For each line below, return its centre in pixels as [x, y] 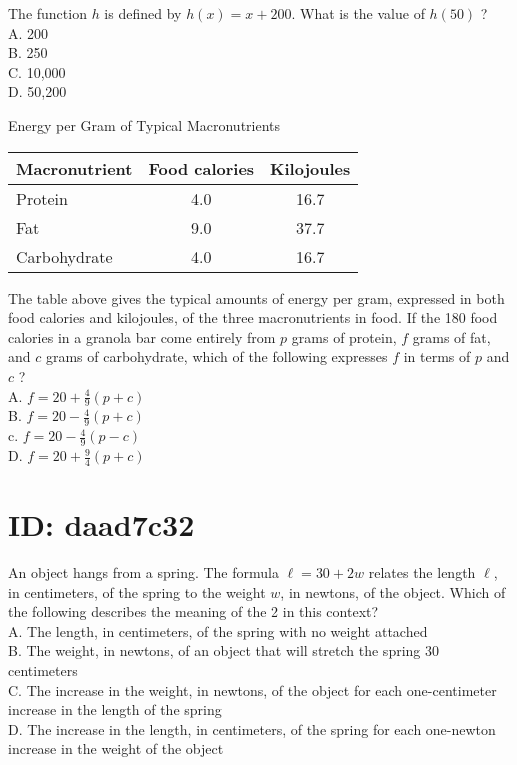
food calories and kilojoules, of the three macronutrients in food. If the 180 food [253, 317]
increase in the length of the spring [115, 709]
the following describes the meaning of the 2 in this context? [193, 611]
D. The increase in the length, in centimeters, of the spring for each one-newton [252, 728]
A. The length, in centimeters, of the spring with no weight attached [218, 630]
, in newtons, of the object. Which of [393, 591]
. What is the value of [358, 13]
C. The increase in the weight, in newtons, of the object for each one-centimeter [252, 689]
